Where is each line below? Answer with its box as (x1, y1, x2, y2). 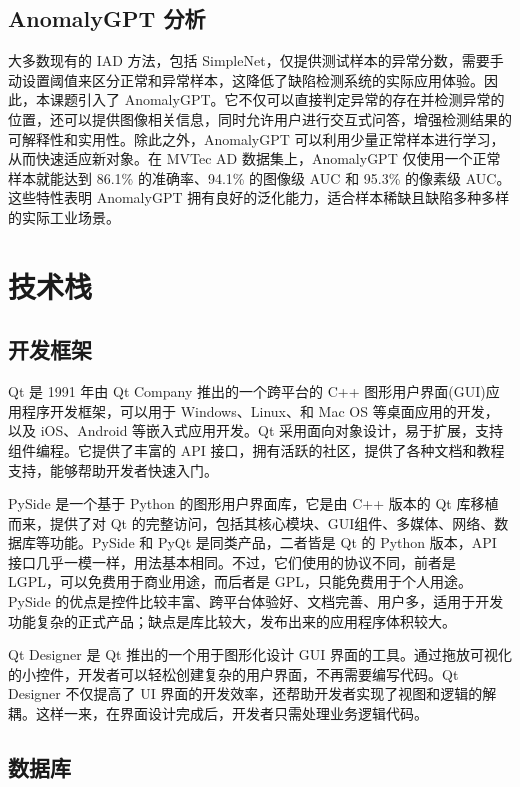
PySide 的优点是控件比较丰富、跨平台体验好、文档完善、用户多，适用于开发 (8, 591, 504, 612)
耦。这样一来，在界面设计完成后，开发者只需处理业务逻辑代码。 (8, 703, 428, 724)
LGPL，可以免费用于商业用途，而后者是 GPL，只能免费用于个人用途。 (8, 571, 472, 592)
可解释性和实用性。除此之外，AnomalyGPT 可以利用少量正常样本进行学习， (8, 128, 505, 149)
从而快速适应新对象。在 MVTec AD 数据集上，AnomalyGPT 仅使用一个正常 (8, 148, 501, 169)
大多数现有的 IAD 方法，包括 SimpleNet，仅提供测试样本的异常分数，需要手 (8, 50, 504, 71)
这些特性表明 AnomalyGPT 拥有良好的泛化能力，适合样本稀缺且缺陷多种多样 (8, 187, 510, 208)
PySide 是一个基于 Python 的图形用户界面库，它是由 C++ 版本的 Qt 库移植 (8, 493, 499, 514)
